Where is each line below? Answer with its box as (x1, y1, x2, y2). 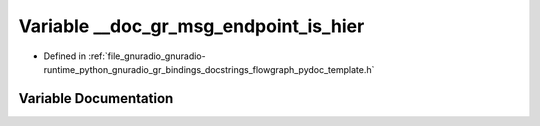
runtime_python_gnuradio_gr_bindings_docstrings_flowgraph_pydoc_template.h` (43, 63, 375, 75)
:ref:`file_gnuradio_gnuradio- (88, 50, 206, 62)
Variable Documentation (18, 90, 174, 107)
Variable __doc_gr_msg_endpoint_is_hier (18, 15, 365, 37)
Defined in (43, 50, 87, 62)
